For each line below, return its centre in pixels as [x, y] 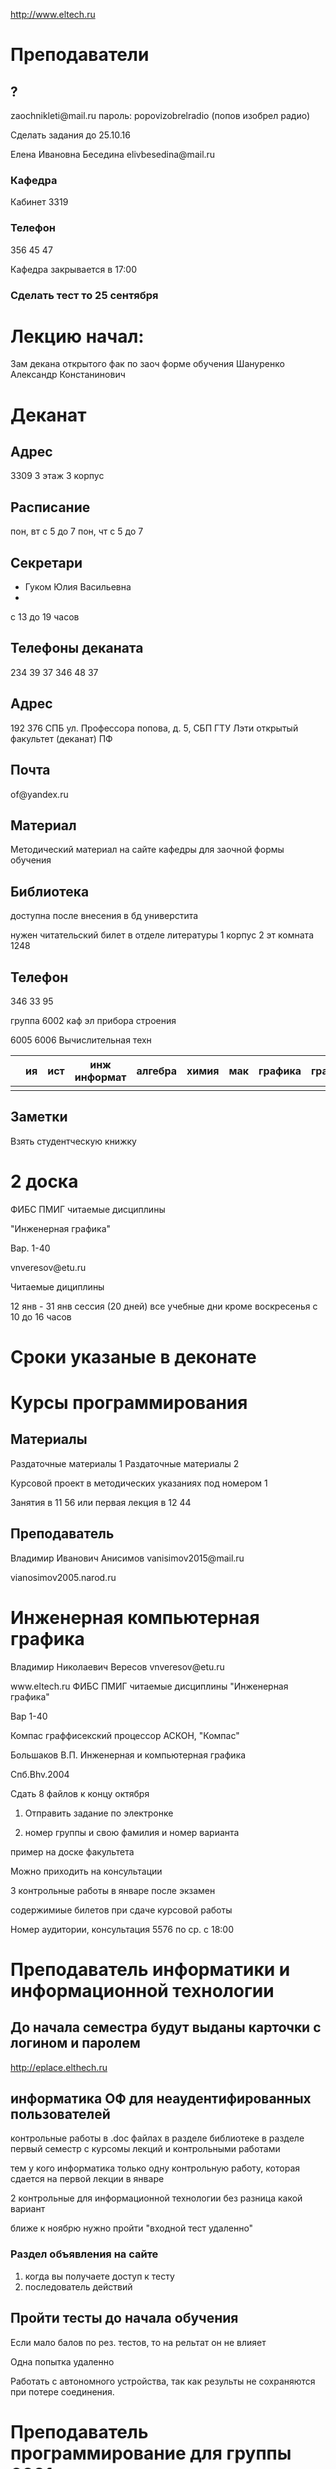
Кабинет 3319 [39, 202]
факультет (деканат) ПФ [61, 738]
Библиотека [50, 891]
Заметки [39, 1117]
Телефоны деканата [77, 648]
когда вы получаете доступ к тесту [99, 2276]
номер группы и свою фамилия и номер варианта [132, 1832]
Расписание [50, 507]
